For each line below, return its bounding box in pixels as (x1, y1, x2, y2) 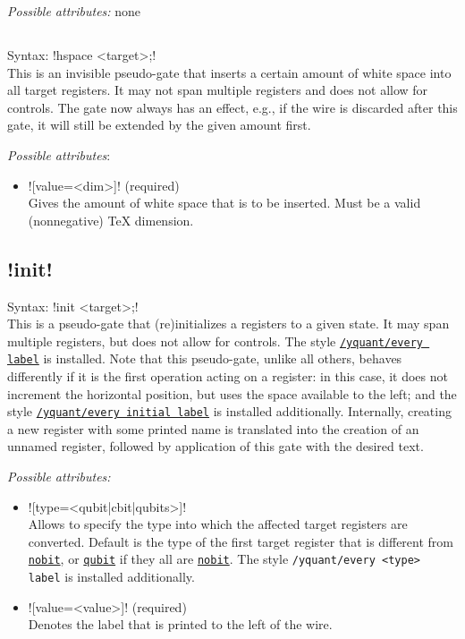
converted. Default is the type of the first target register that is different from (28, 532, 453, 550)
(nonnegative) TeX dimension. (28, 210, 194, 229)
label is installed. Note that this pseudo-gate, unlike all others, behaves (7, 349, 402, 368)
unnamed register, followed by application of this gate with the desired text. (7, 437, 424, 456)
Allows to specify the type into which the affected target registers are (28, 515, 408, 533)
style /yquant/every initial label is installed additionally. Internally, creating (7, 402, 452, 421)
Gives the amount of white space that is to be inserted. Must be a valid (28, 193, 421, 212)
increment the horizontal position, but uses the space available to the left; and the (7, 384, 457, 403)
